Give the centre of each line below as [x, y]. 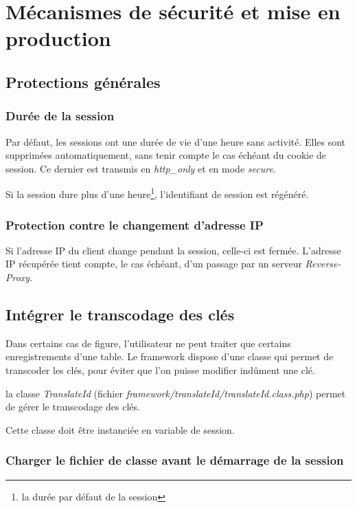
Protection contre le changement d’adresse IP [135, 224]
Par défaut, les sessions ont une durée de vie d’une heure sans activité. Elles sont [176, 141]
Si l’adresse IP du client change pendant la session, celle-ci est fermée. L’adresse [173, 250]
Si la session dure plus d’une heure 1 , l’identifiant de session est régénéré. [157, 193]
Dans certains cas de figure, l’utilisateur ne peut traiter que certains [148, 343]
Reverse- [323, 264]
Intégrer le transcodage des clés [120, 314]
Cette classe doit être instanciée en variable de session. [120, 429]
